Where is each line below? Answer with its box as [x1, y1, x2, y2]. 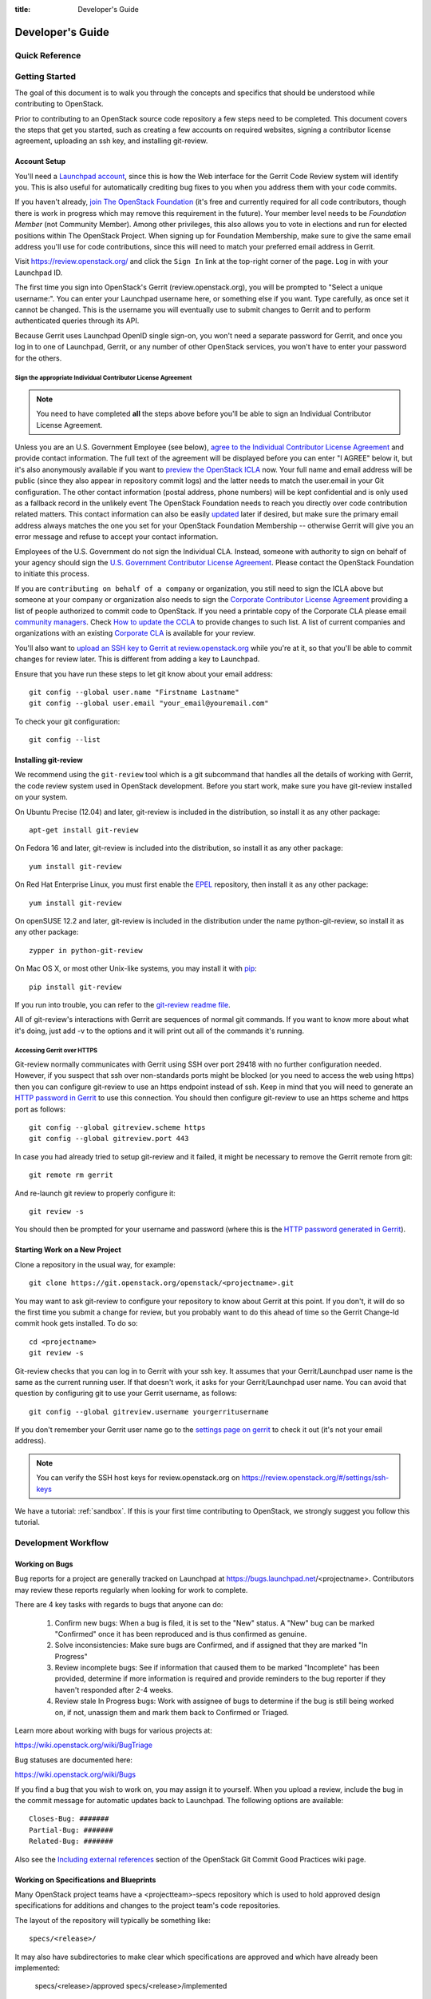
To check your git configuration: [14, 716, 121, 726]
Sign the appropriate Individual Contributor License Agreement [14, 374, 192, 382]
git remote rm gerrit [29, 1171, 113, 1179]
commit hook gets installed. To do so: [14, 1319, 139, 1328]
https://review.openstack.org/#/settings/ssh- [241, 1473, 389, 1482]
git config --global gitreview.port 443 [29, 1134, 189, 1143]
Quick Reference [14, 50, 81, 61]
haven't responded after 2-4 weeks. [54, 1685, 173, 1694]
